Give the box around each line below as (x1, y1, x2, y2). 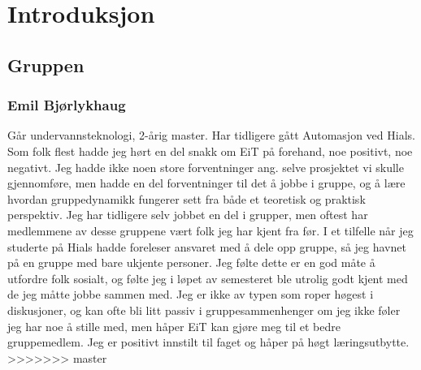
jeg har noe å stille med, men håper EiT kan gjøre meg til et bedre (7, 317, 341, 334)
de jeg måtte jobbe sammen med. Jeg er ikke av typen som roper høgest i (7, 286, 374, 303)
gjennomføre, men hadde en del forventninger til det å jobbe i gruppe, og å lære (7, 174, 406, 191)
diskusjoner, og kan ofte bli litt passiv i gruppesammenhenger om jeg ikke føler (7, 301, 401, 318)
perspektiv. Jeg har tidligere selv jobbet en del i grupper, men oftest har (7, 206, 368, 223)
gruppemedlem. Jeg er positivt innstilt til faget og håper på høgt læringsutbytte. (7, 333, 410, 351)
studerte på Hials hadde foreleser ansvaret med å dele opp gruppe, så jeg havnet (7, 238, 406, 255)
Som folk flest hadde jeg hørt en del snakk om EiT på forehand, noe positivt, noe (7, 142, 413, 159)
